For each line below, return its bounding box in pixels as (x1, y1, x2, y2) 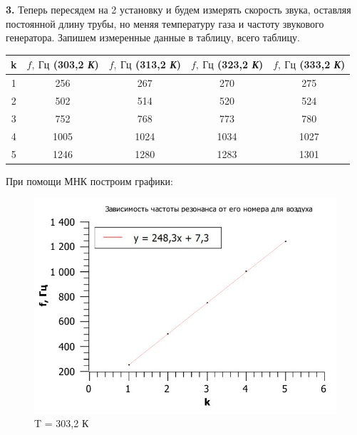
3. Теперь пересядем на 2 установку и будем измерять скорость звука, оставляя (6, 2, 351, 16)
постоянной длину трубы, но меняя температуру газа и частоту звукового (6, 16, 324, 31)
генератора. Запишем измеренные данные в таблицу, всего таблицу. (6, 30, 300, 45)
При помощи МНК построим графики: (6, 173, 173, 188)
